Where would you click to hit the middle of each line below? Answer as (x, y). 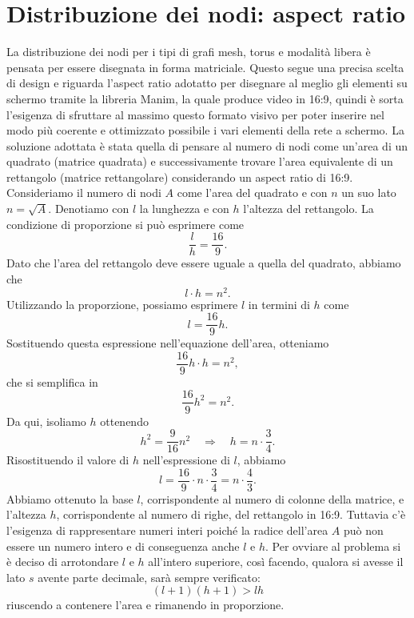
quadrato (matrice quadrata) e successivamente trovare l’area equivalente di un (200, 161)
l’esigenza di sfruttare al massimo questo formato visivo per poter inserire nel (195, 114)
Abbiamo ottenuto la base (70, 498)
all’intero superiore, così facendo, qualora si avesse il (276, 562)
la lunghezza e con (184, 209)
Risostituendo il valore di (68, 460)
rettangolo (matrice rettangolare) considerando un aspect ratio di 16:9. (180, 177)
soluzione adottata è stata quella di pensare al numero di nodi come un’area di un (207, 145)
